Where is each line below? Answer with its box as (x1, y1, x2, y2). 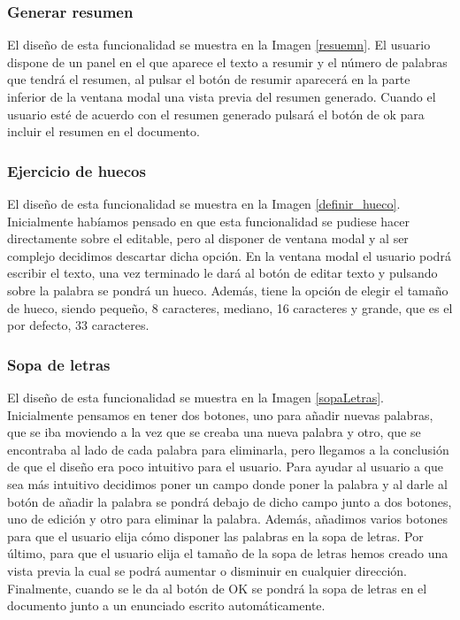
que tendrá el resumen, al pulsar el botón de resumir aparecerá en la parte (7, 70, 410, 88)
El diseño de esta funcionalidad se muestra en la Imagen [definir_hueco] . (7, 195, 401, 212)
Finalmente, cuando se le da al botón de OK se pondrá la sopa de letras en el (7, 578, 427, 597)
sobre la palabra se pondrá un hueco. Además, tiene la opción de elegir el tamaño (7, 280, 448, 299)
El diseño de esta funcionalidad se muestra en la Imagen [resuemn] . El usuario (7, 35, 431, 54)
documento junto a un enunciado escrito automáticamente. (7, 596, 326, 615)
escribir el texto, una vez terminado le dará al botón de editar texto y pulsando (7, 264, 438, 282)
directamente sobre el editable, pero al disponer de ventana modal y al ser (7, 229, 409, 248)
